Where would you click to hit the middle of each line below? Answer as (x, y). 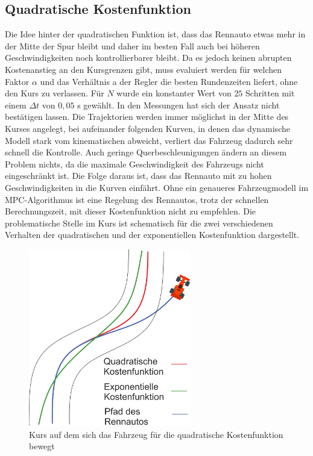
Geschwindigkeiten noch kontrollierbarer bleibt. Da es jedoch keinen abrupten (148, 58)
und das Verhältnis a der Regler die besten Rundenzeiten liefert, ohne (169, 81)
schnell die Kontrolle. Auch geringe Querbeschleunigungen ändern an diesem (146, 152)
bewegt (42, 446)
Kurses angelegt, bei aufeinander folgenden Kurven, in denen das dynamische (147, 128)
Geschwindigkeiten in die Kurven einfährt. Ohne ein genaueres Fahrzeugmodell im (157, 187)
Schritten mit (270, 93)
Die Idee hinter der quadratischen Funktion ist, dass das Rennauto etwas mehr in (155, 34)
